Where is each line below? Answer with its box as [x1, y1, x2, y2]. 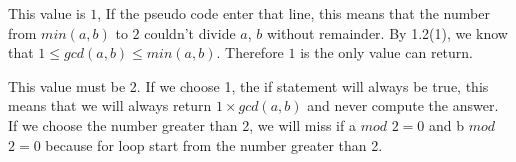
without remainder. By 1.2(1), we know [266, 22, 508, 43]
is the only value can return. [300, 42, 474, 63]
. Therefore [216, 42, 284, 63]
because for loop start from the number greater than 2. [45, 134, 383, 155]
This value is [8, 3, 86, 23]
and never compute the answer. [307, 95, 499, 116]
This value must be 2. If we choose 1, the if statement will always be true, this [8, 75, 489, 96]
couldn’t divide [144, 22, 236, 43]
